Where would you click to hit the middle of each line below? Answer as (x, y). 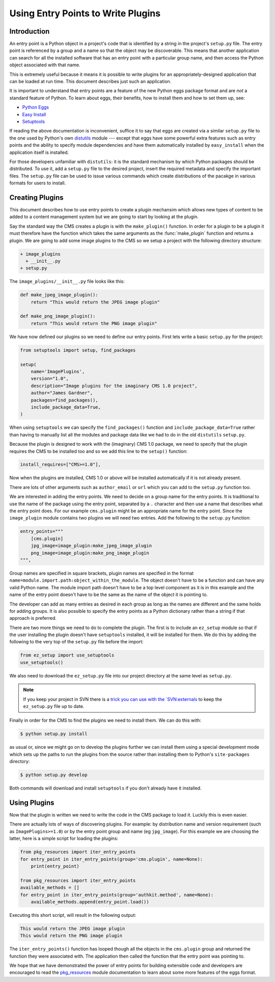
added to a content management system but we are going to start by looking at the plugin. (104, 217)
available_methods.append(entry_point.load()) (90, 902)
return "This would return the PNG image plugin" (94, 323)
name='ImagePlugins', (58, 372)
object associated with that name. (45, 65)
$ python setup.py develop (54, 775)
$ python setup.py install (54, 734)
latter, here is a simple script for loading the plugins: (64, 838)
